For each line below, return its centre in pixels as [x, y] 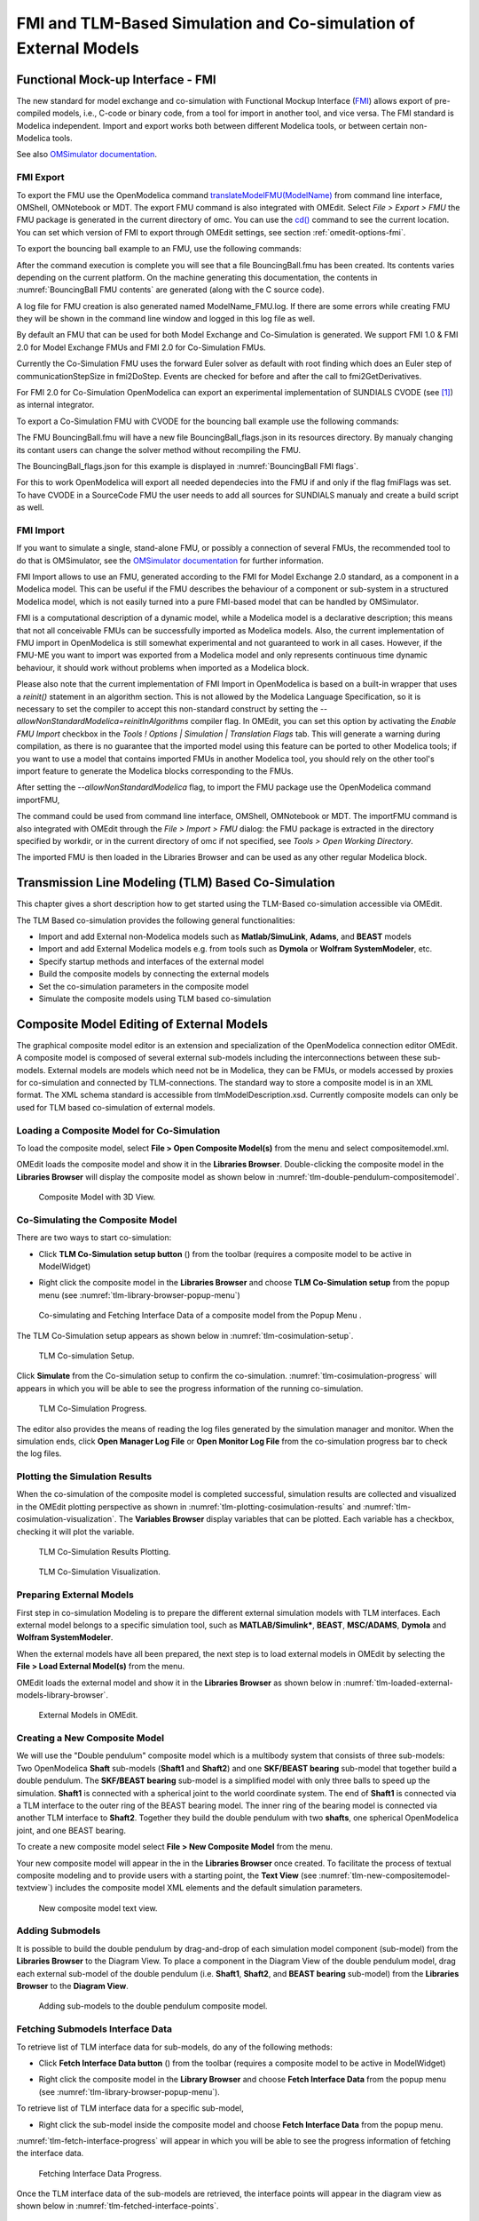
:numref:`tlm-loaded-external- [398, 1683]
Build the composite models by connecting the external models [154, 974]
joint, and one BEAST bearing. [71, 1830]
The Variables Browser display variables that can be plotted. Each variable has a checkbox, [287, 1519]
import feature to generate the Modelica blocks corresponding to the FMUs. [155, 771]
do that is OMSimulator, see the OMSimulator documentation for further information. [170, 561]
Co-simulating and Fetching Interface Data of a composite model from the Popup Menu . [200, 1316]
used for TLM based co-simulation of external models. [116, 1107]
